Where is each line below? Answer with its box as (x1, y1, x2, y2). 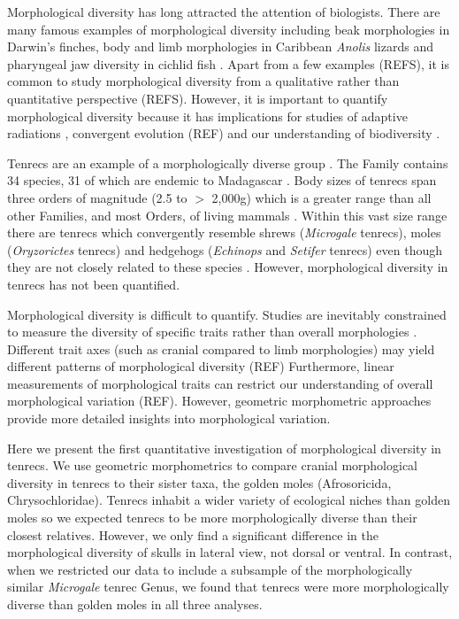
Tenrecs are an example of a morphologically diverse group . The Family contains (7, 153, 448, 172)
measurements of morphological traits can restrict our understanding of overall (7, 374, 433, 392)
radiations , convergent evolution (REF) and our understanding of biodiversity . (7, 124, 440, 143)
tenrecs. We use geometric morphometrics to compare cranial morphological (7, 456, 418, 475)
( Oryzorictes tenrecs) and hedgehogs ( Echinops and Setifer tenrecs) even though (7, 240, 442, 259)
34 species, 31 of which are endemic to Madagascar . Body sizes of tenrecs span (7, 171, 437, 190)
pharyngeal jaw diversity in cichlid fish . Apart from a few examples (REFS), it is (7, 54, 450, 73)
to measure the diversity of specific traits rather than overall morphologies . (7, 322, 417, 341)
